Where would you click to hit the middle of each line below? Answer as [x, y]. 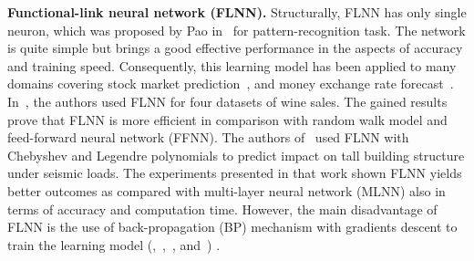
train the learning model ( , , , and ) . [114, 244]
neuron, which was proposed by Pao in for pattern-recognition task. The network [237, 30]
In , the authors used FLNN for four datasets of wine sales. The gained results [227, 101]
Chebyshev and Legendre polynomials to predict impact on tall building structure [236, 155]
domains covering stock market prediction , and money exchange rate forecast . [231, 84]
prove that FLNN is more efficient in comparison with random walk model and [227, 119]
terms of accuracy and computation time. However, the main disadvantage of [222, 209]
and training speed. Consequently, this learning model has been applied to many [232, 65]
